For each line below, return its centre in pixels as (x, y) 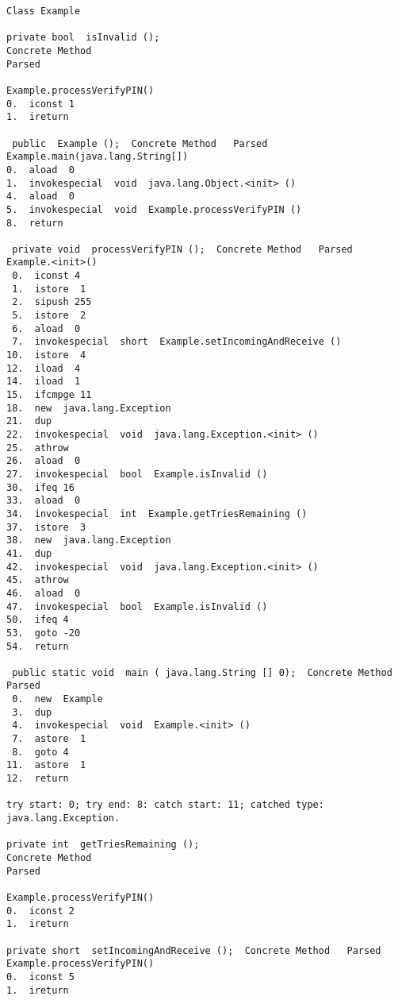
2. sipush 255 (52, 302)
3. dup (32, 712)
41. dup (29, 553)
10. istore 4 (46, 355)
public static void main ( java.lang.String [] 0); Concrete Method (202, 672)
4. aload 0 (40, 197)
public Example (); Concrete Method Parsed (140, 143)
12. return (38, 779)
